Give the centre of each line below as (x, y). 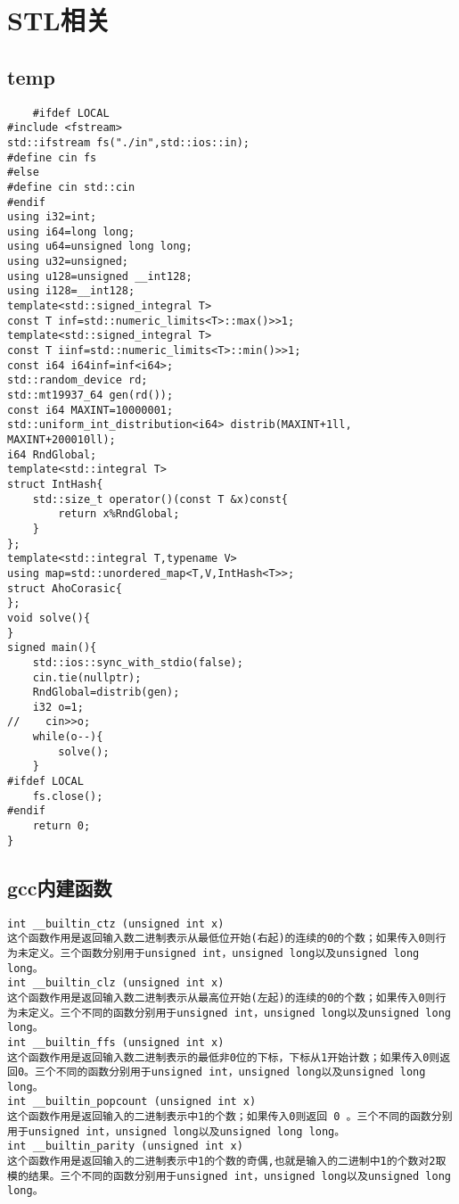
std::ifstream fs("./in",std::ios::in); (129, 142)
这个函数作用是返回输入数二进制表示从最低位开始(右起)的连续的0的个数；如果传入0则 (221, 939)
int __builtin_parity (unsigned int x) (125, 1146)
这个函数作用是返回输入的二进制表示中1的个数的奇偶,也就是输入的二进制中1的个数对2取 (227, 1162)
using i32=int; (52, 217)
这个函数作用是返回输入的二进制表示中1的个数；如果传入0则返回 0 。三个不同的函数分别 (230, 1117)
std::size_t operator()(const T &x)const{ (160, 499)
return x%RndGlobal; (119, 514)
